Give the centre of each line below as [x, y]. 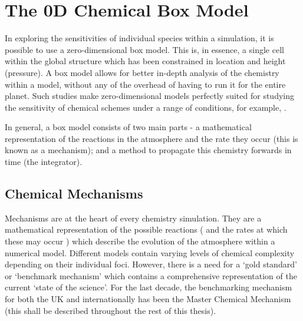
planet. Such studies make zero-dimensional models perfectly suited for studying [149, 96]
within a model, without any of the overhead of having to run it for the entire [145, 84]
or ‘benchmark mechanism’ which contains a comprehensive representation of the [151, 275]
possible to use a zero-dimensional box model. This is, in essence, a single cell [144, 49]
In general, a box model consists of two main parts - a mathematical [128, 127]
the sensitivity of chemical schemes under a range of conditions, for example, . [146, 107]
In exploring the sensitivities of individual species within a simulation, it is [139, 38]
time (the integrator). [44, 162]
